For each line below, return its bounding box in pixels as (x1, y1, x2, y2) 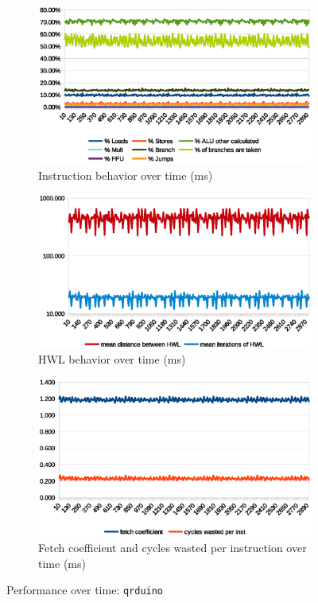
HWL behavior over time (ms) (38, 351, 186, 368)
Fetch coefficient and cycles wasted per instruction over (38, 539, 307, 556)
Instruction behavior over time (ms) (38, 166, 213, 183)
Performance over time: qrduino (6, 582, 164, 598)
